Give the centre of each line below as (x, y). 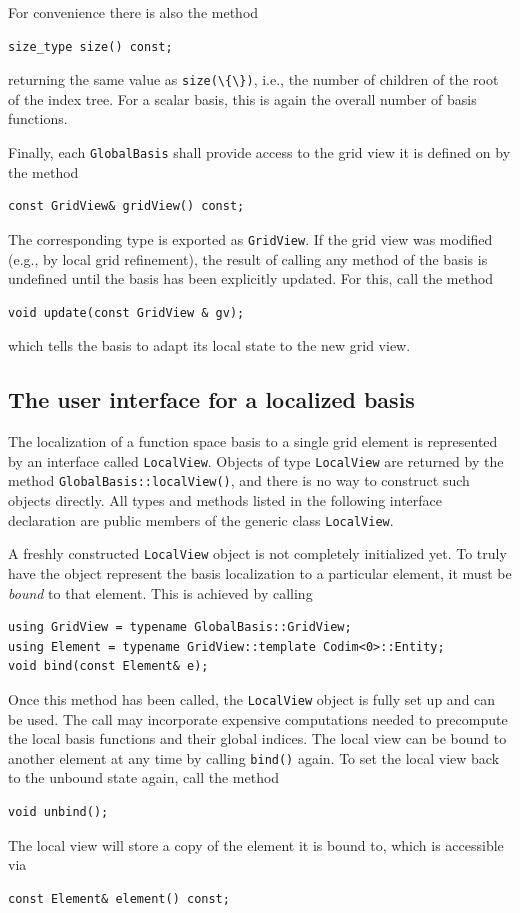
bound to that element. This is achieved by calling (160, 592)
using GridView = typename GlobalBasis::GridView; (180, 627)
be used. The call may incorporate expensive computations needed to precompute (258, 718)
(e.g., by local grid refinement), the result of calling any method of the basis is (248, 258)
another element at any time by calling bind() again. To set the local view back (254, 757)
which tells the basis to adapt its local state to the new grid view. (209, 345)
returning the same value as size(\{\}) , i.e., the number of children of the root (253, 79)
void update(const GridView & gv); (126, 312)
